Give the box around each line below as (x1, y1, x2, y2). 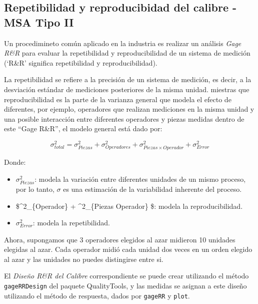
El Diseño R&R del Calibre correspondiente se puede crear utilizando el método (4, 270, 249, 281)
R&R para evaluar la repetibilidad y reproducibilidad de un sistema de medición (4, 48, 250, 58)
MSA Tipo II (4, 14, 74, 30)
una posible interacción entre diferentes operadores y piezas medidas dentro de (4, 113, 244, 124)
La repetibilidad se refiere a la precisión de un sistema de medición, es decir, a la (4, 74, 251, 85)
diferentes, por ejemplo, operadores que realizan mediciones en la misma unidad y (4, 104, 254, 114)
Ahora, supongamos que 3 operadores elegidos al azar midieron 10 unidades (4, 234, 235, 244)
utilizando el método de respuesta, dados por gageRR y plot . (4, 290, 190, 300)
